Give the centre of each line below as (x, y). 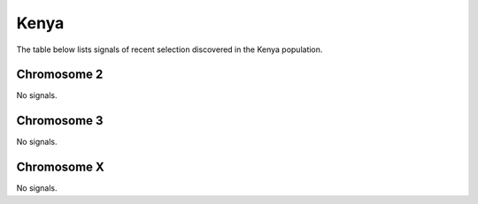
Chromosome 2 (60, 75)
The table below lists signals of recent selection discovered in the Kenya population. (170, 49)
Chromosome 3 (60, 121)
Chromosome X (61, 167)
